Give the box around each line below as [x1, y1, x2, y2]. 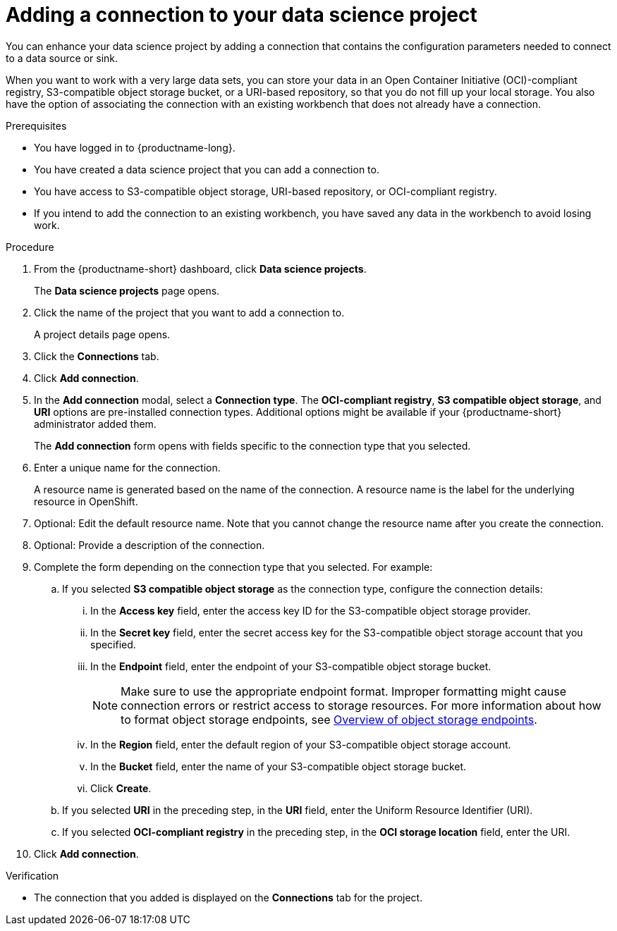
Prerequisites [6, 119, 67, 132]
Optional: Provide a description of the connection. [34, 538, 265, 551]
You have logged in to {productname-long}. [34, 141, 236, 154]
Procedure [6, 240, 54, 253]
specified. [90, 638, 136, 651]
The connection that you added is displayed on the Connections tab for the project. [34, 891, 423, 904]
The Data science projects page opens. [34, 284, 220, 297]
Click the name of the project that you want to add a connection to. [34, 306, 345, 319]
